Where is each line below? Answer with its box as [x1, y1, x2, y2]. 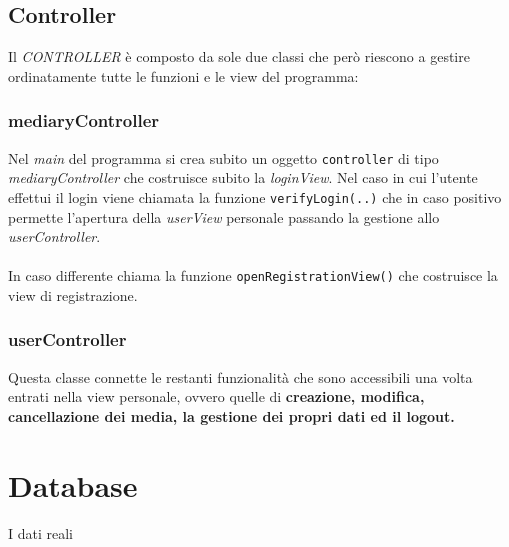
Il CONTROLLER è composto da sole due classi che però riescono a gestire [8, 46, 470, 67]
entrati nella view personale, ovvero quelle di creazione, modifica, [8, 386, 425, 407]
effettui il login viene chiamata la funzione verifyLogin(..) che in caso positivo [8, 186, 502, 207]
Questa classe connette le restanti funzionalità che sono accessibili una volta [8, 366, 473, 387]
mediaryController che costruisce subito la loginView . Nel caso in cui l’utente [8, 167, 478, 188]
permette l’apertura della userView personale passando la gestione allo [8, 206, 440, 227]
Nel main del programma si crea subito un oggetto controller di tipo [8, 147, 439, 168]
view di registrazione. [8, 284, 138, 305]
